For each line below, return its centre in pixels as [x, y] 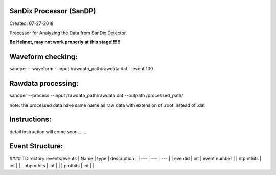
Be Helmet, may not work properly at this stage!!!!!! [65, 42]
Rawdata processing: [44, 83]
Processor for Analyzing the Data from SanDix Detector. [68, 33]
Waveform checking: [43, 57]
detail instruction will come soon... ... [48, 132]
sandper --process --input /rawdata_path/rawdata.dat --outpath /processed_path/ [96, 96]
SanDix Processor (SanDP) [53, 11]
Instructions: [30, 120]
